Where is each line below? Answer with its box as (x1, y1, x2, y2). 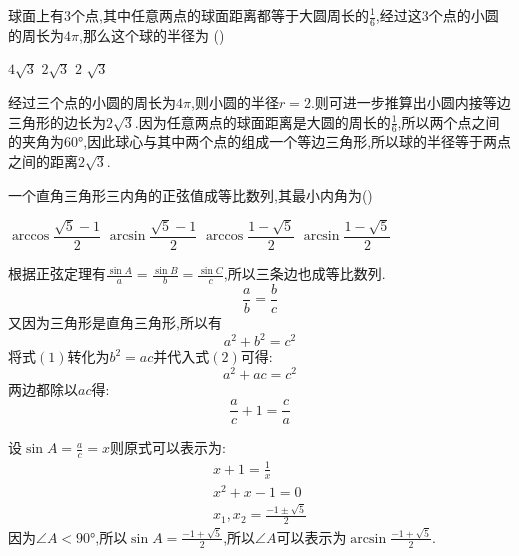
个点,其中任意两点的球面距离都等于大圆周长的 (71, 5, 369, 25)
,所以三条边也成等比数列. (223, 263, 386, 284)
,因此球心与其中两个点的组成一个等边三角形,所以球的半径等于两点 (83, 131, 512, 152)
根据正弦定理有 (8, 263, 106, 284)
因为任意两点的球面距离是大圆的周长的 (138, 111, 391, 132)
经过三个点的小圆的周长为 (8, 92, 176, 113)
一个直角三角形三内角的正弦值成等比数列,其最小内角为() (8, 184, 373, 205)
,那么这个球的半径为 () (78, 24, 225, 45)
